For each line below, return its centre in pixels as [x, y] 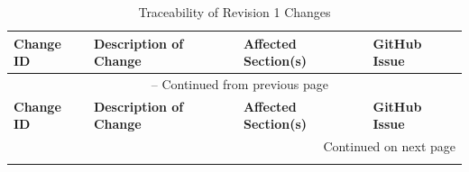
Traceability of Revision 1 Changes [234, 12]
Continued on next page [389, 146]
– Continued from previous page [239, 84]
